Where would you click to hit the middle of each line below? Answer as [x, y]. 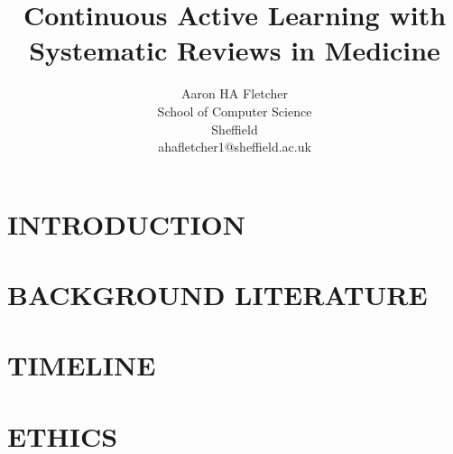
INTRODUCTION [127, 223]
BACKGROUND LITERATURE [217, 295]
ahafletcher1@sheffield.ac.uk [235, 147]
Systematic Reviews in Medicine [235, 50]
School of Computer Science [235, 111]
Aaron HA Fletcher [235, 93]
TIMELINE [82, 365]
